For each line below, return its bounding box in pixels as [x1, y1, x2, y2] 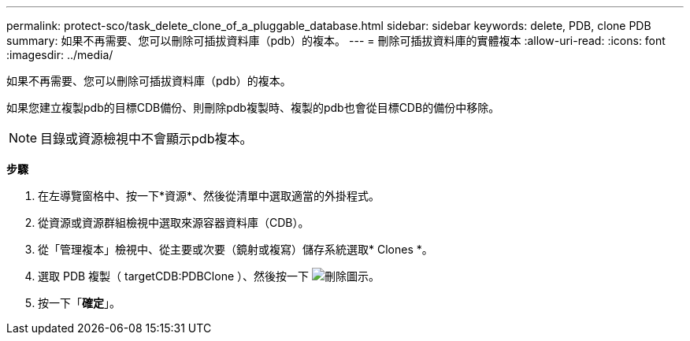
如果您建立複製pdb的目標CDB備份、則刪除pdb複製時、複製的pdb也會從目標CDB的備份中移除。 [6, 101, 500, 114]
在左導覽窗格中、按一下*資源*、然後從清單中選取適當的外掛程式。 [38, 189, 380, 202]
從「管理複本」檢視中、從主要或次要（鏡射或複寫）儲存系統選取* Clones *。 [38, 243, 433, 256]
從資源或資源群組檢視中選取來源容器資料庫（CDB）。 [38, 216, 310, 229]
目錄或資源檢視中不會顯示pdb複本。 [40, 131, 253, 146]
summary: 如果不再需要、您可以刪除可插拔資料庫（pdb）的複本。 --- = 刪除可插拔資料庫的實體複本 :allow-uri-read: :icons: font [6, 34, 666, 47]
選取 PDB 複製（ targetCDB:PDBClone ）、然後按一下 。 [38, 269, 380, 283]
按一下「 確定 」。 [38, 296, 121, 309]
